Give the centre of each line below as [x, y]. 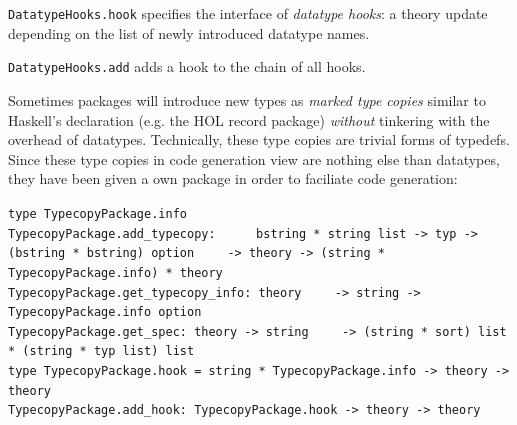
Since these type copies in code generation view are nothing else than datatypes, [254, 158]
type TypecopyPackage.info [97, 213]
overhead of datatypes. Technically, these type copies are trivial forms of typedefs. [259, 139]
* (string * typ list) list [101, 351]
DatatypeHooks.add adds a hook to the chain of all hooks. [187, 66]
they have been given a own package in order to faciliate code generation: [233, 178]
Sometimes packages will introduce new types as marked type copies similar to [247, 99]
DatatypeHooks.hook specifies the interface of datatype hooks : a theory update [248, 13]
